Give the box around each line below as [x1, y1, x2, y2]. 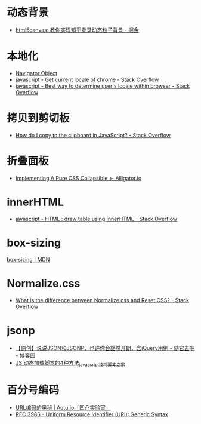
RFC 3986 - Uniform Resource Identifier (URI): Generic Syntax [15, 411, 169, 418]
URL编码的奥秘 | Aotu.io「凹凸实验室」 [15, 404, 111, 411]
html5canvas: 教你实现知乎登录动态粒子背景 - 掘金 [15, 26, 140, 33]
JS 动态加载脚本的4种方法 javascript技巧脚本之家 [15, 359, 126, 368]
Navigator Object [15, 69, 58, 76]
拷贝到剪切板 [7, 112, 70, 125]
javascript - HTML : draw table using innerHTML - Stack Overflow [15, 215, 178, 222]
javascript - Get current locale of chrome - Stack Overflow [15, 76, 159, 83]
